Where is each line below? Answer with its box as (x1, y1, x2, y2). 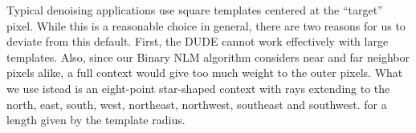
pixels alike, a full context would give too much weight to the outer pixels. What (6, 64, 403, 81)
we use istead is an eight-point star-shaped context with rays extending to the (6, 79, 390, 96)
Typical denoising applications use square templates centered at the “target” (6, 2, 383, 18)
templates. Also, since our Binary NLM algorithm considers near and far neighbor (6, 48, 410, 65)
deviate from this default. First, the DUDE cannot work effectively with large (6, 33, 389, 50)
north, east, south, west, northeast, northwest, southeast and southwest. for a (6, 95, 387, 112)
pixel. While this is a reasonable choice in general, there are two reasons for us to (6, 17, 406, 34)
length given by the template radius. (6, 111, 186, 128)
